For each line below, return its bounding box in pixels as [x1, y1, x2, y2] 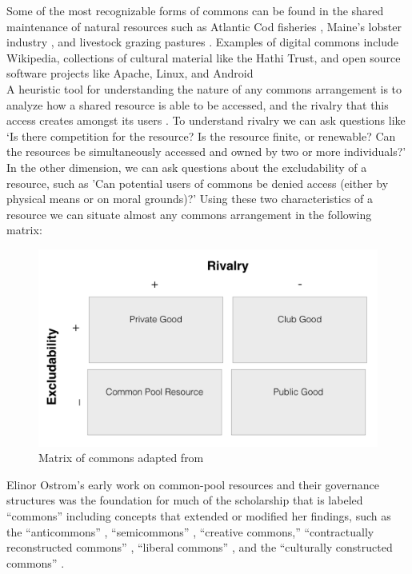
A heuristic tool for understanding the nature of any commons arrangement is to [6, 80, 402, 97]
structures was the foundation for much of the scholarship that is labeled [6, 492, 363, 508]
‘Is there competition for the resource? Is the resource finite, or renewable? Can [6, 127, 396, 144]
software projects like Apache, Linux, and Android [6, 65, 254, 82]
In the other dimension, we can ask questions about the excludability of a [6, 158, 367, 175]
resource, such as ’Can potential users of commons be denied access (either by [6, 174, 389, 191]
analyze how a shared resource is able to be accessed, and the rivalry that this [6, 96, 389, 113]
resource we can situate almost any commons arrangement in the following [6, 205, 372, 222]
